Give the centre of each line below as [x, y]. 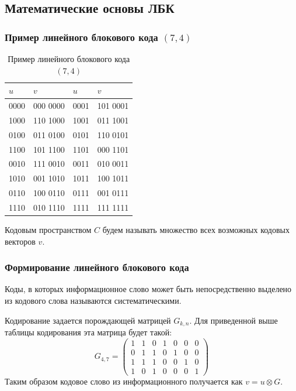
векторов [20, 241]
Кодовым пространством [48, 230]
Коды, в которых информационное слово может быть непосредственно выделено [148, 289]
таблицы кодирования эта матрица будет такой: [88, 332]
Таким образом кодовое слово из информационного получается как [124, 381]
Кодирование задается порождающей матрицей [88, 320]
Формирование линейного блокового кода [97, 267]
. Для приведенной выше [234, 320]
